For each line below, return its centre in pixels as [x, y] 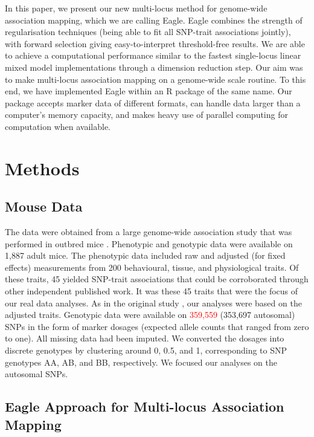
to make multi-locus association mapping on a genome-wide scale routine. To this [155, 79]
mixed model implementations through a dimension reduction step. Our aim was [154, 67]
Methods [42, 168]
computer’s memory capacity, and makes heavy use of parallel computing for [146, 115]
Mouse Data [44, 206]
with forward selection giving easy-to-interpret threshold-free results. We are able [155, 43]
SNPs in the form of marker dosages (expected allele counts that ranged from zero [157, 326]
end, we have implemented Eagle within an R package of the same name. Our [149, 91]
